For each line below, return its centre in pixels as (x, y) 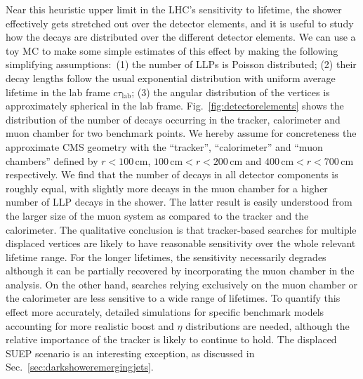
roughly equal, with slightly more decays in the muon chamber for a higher (167, 188)
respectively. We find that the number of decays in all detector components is (172, 174)
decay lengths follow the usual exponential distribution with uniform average (171, 78)
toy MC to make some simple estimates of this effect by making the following (172, 50)
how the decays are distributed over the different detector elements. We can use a (181, 37)
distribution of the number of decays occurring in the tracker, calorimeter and (173, 119)
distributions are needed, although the (268, 325)
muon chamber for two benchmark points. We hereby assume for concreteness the (181, 133)
